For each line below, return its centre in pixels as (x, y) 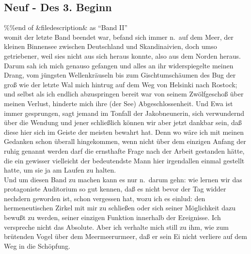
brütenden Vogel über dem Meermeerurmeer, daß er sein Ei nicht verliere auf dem (125, 236)
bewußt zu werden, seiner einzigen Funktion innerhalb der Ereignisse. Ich (112, 217)
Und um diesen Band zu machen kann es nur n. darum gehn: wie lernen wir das (123, 179)
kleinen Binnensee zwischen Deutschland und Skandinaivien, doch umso (110, 46)
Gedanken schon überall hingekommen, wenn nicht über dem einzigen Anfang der (125, 141)
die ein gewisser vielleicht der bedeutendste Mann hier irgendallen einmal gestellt (124, 160)
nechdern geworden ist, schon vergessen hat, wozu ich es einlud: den (105, 198)
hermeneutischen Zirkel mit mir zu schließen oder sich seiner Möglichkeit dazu (120, 208)
